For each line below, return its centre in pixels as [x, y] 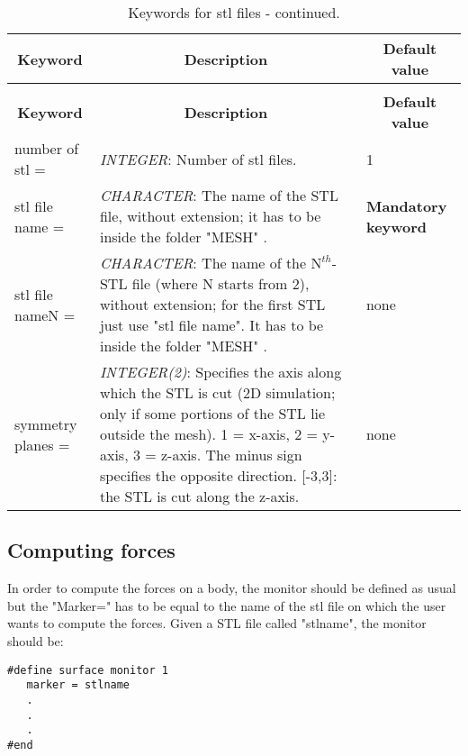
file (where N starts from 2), [220, 283]
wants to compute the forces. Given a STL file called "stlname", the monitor [217, 623]
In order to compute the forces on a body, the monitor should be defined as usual [232, 588]
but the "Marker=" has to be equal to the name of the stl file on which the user [227, 605]
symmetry [46, 424]
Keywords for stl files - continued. [234, 12]
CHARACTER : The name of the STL [219, 195]
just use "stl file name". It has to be [211, 325]
